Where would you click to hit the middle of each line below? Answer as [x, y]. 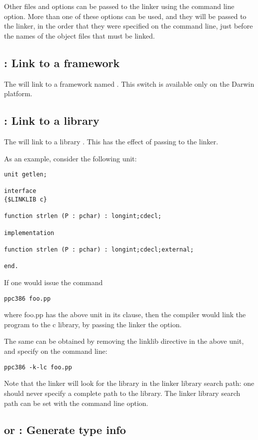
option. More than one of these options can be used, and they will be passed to [125, 16]
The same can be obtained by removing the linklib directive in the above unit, [124, 341]
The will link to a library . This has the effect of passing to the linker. [111, 141]
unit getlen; [25, 175]
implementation [29, 233]
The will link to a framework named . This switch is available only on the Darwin [129, 83]
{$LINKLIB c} [25, 200]
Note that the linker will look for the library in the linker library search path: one [129, 383]
